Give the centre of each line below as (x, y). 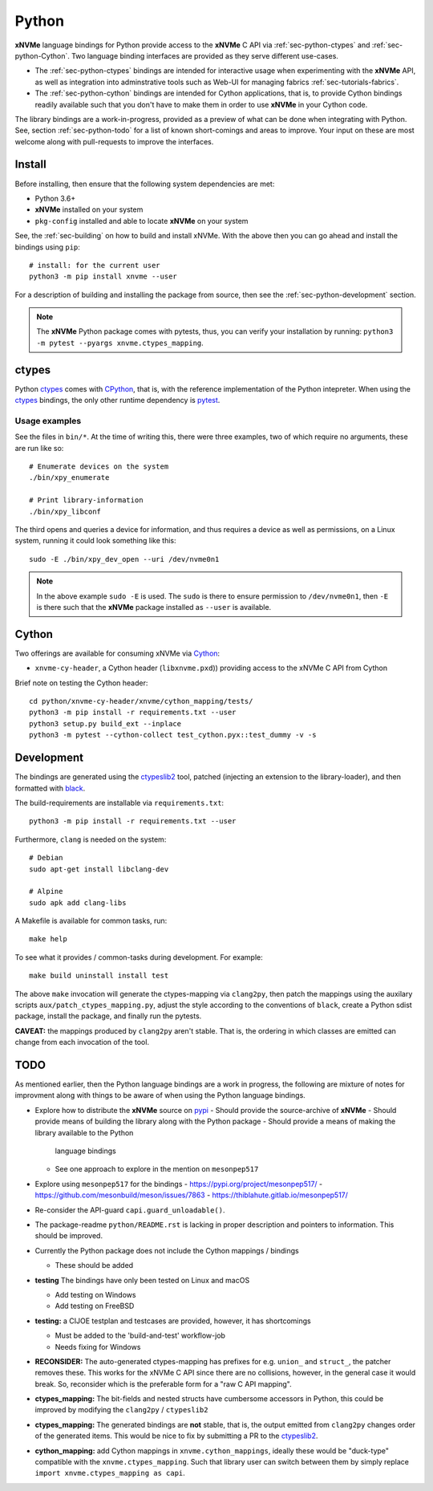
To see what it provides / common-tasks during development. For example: (139, 957)
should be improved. (69, 1236)
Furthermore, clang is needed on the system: (91, 839)
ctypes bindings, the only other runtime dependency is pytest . (117, 400)
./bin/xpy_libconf (65, 511)
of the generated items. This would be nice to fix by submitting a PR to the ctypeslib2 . (176, 1436)
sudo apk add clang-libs (78, 902)
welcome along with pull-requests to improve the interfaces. (114, 141)
